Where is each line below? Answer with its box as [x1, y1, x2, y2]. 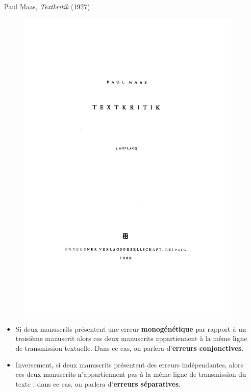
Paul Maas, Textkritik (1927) [4, 1, 90, 11]
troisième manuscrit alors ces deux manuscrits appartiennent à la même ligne [15, 333, 247, 343]
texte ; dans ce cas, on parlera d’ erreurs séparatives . [15, 378, 181, 389]
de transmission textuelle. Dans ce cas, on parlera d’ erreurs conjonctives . [15, 343, 244, 353]
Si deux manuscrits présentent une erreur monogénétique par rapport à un [15, 323, 246, 334]
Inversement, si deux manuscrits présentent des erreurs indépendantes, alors [15, 359, 243, 369]
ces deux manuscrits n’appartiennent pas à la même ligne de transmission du [15, 369, 246, 379]
